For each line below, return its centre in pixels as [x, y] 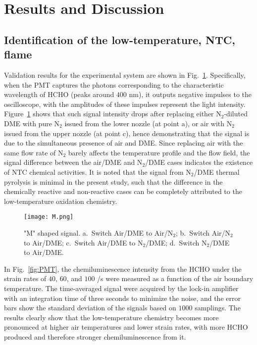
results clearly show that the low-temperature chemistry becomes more [111, 317]
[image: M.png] [49, 217]
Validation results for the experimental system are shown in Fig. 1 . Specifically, [125, 74]
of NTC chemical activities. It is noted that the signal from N [98, 172]
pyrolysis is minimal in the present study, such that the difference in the [113, 181]
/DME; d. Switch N [176, 242]
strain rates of [25, 278]
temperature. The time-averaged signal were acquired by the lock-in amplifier [121, 288]
